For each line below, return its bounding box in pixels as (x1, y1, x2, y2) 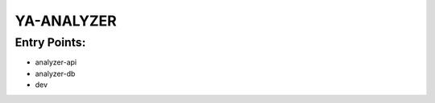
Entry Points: (14, 35, 86, 50)
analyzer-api (35, 57, 77, 67)
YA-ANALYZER (14, 12, 117, 30)
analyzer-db (35, 69, 76, 78)
